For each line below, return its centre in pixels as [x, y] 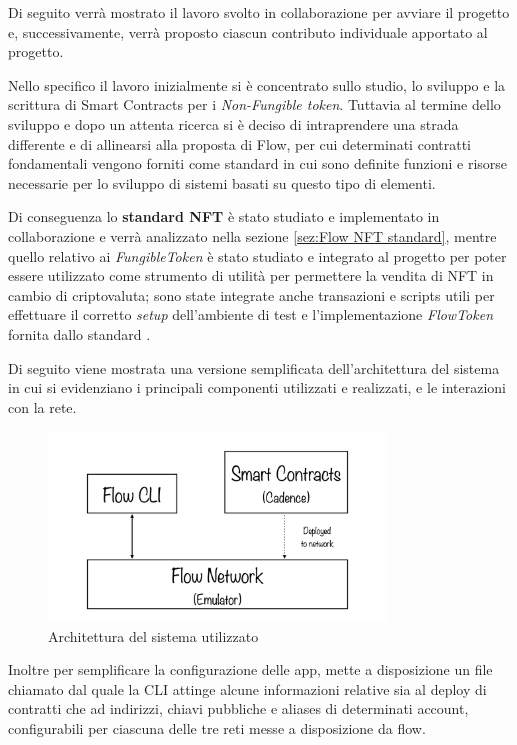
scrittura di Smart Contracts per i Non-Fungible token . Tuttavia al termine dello [254, 104]
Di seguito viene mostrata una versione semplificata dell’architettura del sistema [254, 367]
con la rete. [42, 406]
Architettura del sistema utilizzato [153, 635]
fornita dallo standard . [79, 333]
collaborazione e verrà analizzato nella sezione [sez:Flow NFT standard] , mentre [252, 235]
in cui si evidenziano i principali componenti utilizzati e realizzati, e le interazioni [257, 387]
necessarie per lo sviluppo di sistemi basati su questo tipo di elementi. [222, 182]
